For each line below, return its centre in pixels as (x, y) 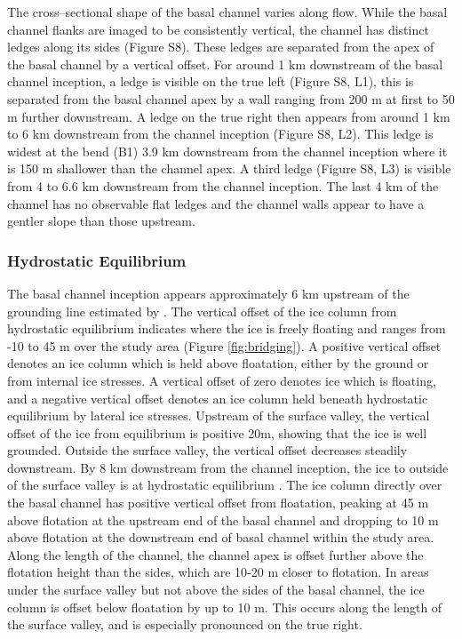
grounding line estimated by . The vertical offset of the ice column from (202, 311)
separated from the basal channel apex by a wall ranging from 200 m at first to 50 (231, 98)
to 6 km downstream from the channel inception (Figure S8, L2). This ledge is (220, 134)
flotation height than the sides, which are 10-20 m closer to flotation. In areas (218, 572)
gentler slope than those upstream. (101, 221)
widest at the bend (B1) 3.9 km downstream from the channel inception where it (227, 151)
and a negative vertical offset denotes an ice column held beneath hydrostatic (218, 398)
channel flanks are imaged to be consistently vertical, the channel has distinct (218, 29)
